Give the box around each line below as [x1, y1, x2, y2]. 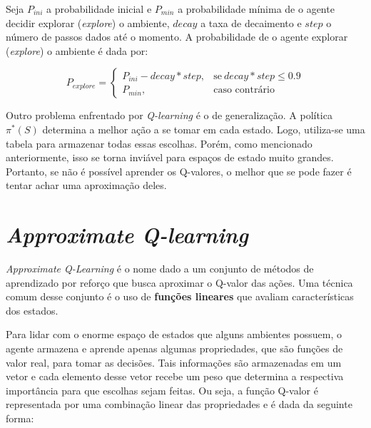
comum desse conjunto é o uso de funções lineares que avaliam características [6, 289, 354, 304]
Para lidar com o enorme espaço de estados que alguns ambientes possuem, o [6, 327, 342, 342]
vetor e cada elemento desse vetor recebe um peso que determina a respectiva [6, 369, 344, 384]
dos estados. [6, 302, 59, 317]
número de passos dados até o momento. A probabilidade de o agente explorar [6, 29, 348, 44]
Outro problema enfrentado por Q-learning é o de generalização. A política [6, 108, 332, 123]
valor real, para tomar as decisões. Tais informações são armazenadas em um [6, 355, 342, 370]
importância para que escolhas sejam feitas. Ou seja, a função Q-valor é [6, 382, 318, 397]
